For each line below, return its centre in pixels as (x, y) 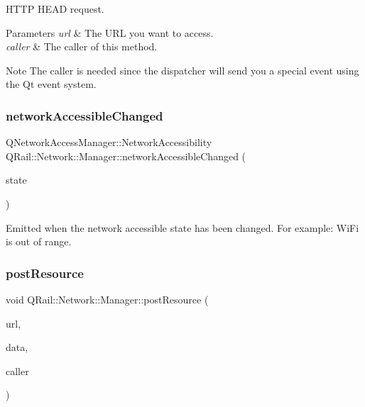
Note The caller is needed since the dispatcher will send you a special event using (182, 70)
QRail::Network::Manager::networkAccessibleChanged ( (126, 156)
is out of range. (39, 241)
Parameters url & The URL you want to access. (110, 32)
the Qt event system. (51, 84)
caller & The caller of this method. (82, 46)
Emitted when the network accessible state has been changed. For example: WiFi (182, 227)
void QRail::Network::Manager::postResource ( (107, 299)
